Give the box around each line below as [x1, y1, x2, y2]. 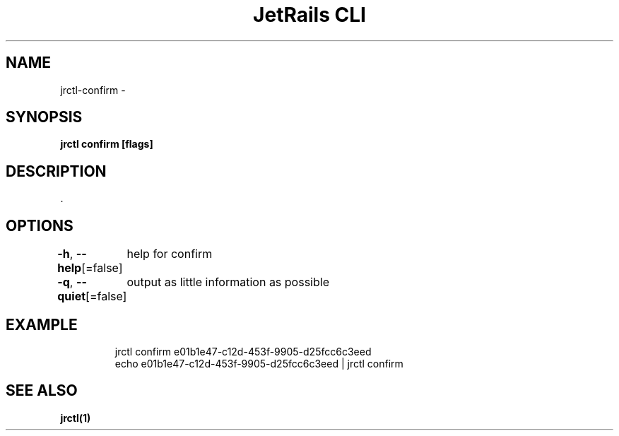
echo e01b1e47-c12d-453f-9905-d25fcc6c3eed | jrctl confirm [114, 357, 403, 370]
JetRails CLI [253, 3, 366, 27]
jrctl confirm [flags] [60, 138, 153, 151]
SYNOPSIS [6, 108, 83, 126]
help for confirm [126, 247, 213, 261]
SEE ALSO [6, 382, 78, 400]
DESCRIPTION [6, 162, 107, 180]
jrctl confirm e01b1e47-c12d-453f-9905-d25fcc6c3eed [114, 345, 372, 358]
